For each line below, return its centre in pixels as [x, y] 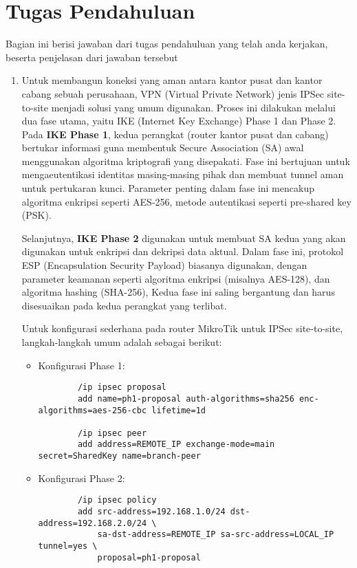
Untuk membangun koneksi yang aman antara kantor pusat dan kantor [172, 80]
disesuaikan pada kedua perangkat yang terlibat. [124, 305]
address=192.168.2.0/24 [93, 523]
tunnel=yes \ [68, 546]
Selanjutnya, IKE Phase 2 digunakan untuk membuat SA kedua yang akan [184, 238]
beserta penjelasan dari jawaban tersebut [92, 57]
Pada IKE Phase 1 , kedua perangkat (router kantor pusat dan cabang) [175, 134]
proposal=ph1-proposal [149, 557]
